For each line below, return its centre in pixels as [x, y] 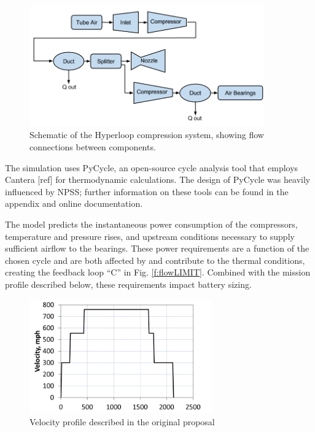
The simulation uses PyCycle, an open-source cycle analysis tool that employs [152, 167]
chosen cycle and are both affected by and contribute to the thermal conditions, [155, 260]
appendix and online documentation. [74, 203]
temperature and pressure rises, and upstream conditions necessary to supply [150, 236]
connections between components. [93, 147]
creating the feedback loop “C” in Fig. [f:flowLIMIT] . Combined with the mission [158, 272]
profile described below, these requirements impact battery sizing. [128, 284]
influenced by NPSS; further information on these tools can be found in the [147, 191]
